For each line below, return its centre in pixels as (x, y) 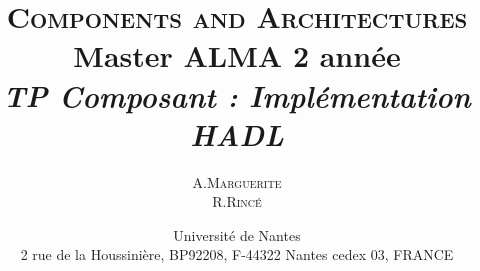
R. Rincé (237, 201)
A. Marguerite (237, 181)
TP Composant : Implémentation (237, 95)
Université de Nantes (237, 234)
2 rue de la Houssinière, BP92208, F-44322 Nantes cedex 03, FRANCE (237, 254)
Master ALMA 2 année (237, 55)
